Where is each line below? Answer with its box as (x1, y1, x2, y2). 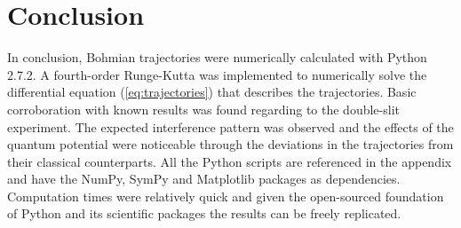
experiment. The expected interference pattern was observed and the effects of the (7, 117, 454, 136)
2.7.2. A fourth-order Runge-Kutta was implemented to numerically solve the (7, 65, 427, 83)
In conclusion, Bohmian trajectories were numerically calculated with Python (7, 48, 427, 67)
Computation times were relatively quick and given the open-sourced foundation (7, 186, 444, 205)
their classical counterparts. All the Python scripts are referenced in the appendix (7, 152, 452, 170)
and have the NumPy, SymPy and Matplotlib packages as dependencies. (7, 169, 401, 188)
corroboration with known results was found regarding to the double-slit (7, 99, 400, 118)
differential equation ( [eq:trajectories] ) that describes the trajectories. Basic (7, 83, 417, 101)
